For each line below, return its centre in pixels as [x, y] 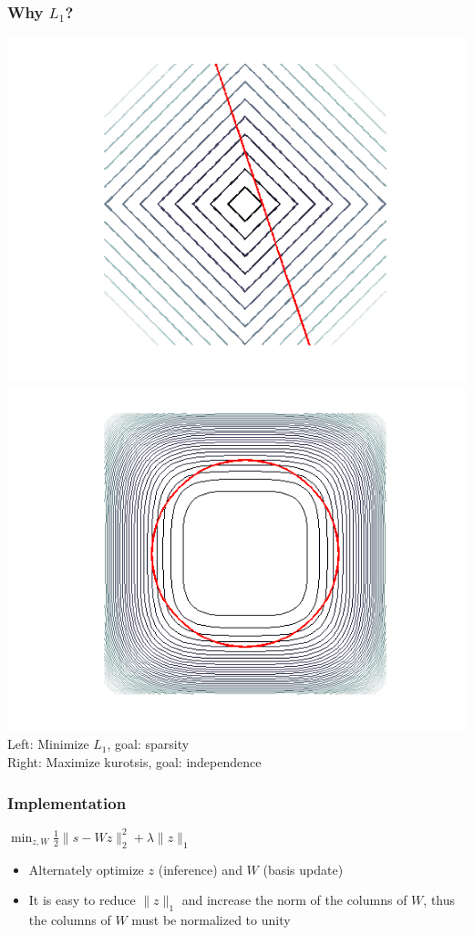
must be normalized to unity [211, 919]
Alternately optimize [86, 869]
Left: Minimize [48, 744]
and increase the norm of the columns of [294, 900]
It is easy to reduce [82, 900]
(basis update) [303, 869]
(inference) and [200, 869]
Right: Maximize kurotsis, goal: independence [134, 762]
